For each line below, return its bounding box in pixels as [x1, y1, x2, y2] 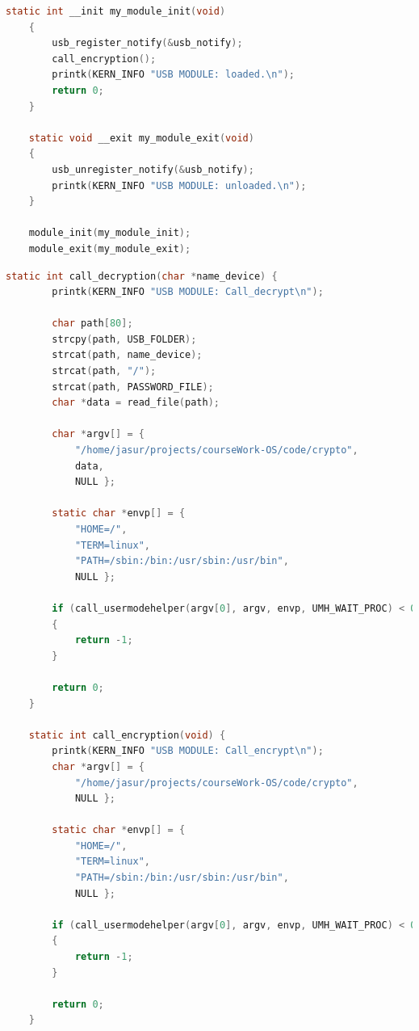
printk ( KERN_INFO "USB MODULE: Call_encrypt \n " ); [52, 745, 324, 757]
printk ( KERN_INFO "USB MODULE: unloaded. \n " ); [52, 179, 307, 191]
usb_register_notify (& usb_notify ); [52, 37, 243, 49]
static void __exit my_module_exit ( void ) [28, 132, 254, 144]
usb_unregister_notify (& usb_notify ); [52, 163, 254, 175]
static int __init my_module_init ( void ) [6, 6, 226, 17]
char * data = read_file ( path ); [52, 397, 220, 409]
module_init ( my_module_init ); [28, 227, 191, 239]
